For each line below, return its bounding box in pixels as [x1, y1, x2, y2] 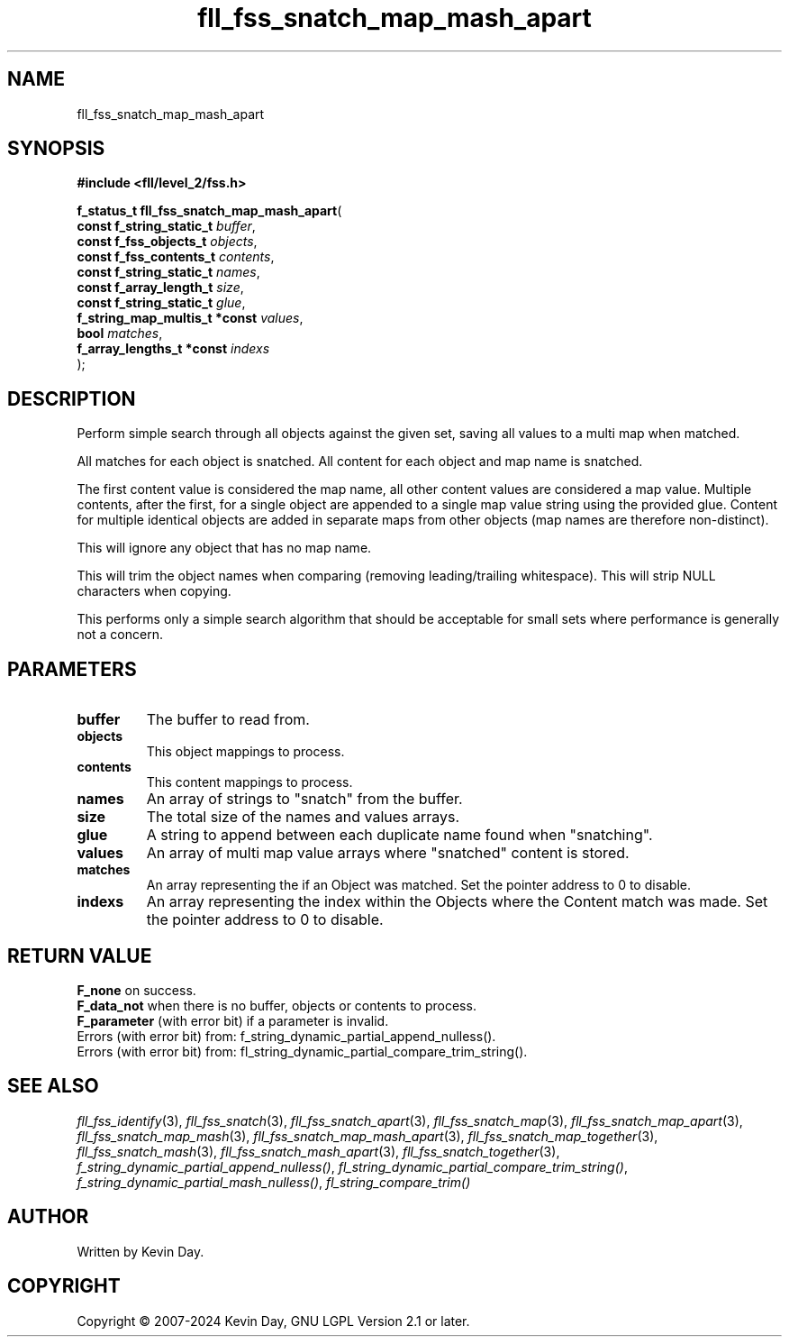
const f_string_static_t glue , [77, 295, 246, 311]
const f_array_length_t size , [77, 279, 244, 296]
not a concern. [77, 626, 163, 643]
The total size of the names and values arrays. [146, 808, 460, 827]
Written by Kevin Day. [77, 1243, 204, 1259]
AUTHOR [7, 1205, 89, 1229]
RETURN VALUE [7, 944, 152, 967]
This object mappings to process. [146, 744, 345, 760]
